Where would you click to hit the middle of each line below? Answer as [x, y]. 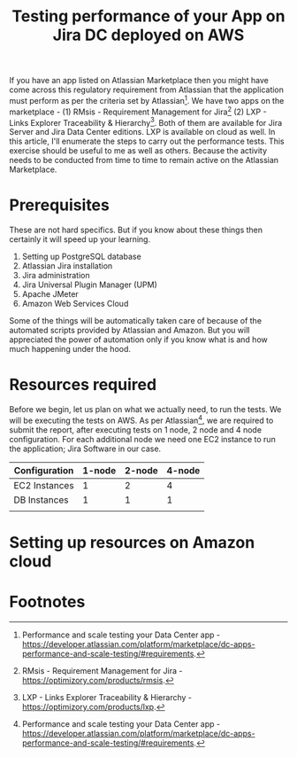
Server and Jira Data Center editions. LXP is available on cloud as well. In [142, 132]
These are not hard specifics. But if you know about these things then [136, 230]
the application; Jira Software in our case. [85, 449]
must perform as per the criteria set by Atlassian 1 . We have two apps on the [147, 100]
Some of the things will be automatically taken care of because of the [136, 321]
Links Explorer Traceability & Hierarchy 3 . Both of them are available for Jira [146, 121]
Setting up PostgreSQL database [81, 257]
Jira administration [56, 276]
